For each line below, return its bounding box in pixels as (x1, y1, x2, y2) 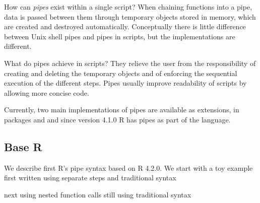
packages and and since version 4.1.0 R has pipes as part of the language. (4, 114, 231, 124)
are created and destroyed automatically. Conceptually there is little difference (4, 21, 246, 32)
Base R (4, 139, 42, 154)
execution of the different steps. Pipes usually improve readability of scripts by (4, 78, 247, 88)
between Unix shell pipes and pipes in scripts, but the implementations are (4, 31, 235, 41)
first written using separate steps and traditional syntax (4, 172, 176, 183)
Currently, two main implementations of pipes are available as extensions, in (4, 104, 239, 115)
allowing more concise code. (4, 87, 89, 98)
